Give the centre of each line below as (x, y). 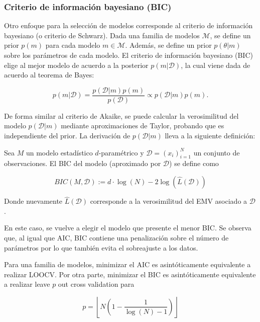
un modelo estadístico (59, 152)
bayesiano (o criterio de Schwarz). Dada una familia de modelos (102, 35)
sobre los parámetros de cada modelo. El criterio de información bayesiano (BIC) (128, 55)
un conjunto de (217, 152)
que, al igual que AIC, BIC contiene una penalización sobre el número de (116, 238)
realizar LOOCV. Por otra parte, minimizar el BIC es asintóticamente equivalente (130, 274)
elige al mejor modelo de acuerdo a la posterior (76, 65)
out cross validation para (96, 284)
